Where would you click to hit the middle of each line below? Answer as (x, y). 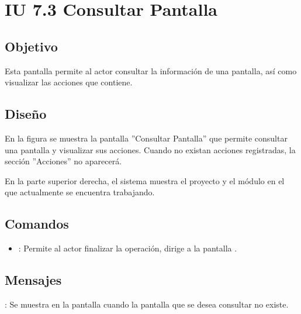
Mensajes (33, 280)
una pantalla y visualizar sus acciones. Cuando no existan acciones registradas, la (150, 149)
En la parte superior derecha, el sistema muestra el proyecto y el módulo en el (145, 180)
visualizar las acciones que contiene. (69, 82)
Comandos (37, 224)
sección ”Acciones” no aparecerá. (63, 161)
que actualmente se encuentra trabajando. (80, 192)
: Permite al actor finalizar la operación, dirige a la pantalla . (128, 248)
